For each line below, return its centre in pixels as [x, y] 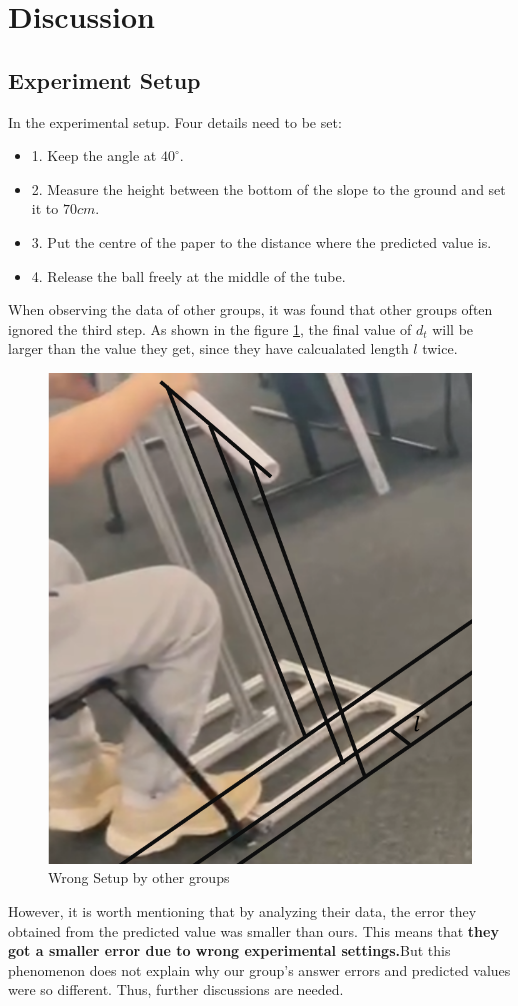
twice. [440, 348]
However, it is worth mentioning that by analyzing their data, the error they [242, 911]
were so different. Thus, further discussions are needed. [176, 989]
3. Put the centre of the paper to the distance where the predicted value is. [261, 241]
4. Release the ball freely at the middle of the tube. [188, 275]
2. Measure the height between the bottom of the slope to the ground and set [268, 188]
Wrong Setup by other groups [139, 877]
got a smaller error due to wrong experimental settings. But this [229, 950]
